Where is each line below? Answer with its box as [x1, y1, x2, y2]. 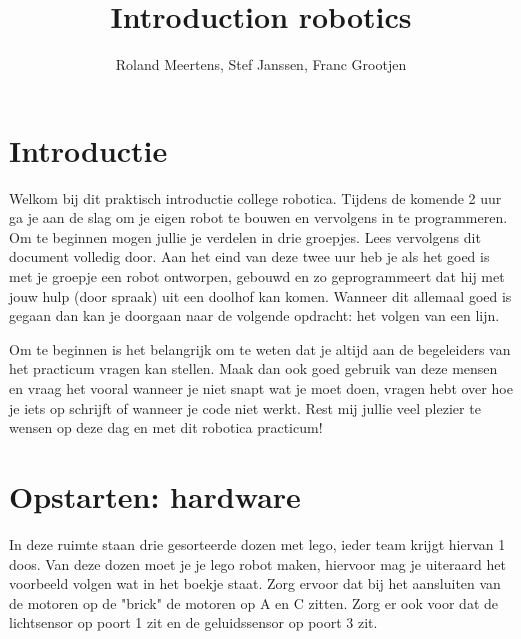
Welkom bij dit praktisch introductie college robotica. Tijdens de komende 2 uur [9, 187, 502, 208]
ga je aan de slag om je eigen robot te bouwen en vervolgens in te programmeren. [9, 207, 508, 228]
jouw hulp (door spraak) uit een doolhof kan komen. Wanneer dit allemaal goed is [9, 285, 512, 306]
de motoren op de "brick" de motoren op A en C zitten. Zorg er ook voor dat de [9, 592, 499, 613]
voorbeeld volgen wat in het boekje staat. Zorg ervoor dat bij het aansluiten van [9, 573, 501, 594]
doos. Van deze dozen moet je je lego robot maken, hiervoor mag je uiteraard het [9, 553, 506, 574]
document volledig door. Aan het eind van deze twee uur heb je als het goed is [9, 246, 490, 267]
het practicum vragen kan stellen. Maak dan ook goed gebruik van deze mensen [9, 358, 498, 379]
